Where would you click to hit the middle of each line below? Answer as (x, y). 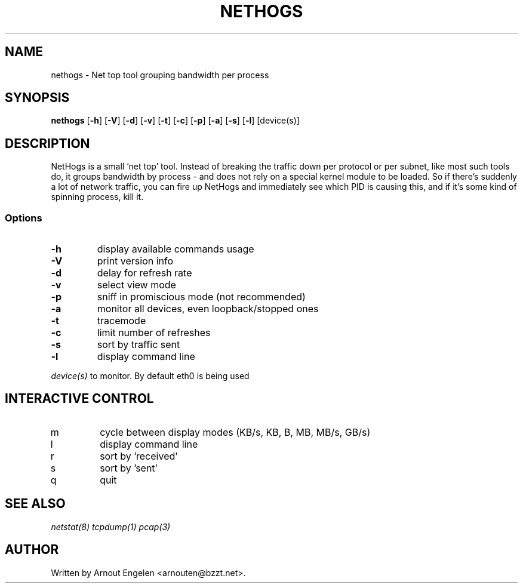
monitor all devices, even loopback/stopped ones (208, 309)
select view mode (136, 285)
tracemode (121, 321)
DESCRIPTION (47, 143)
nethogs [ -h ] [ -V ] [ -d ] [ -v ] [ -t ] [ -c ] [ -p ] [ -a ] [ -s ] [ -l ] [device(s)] (175, 121)
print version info (135, 261)
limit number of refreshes (154, 333)
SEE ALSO (35, 504)
